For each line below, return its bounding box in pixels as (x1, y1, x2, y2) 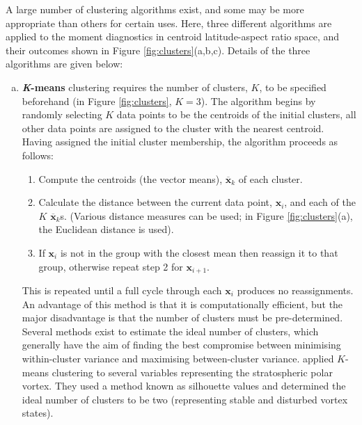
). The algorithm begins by (200, 93, 316, 108)
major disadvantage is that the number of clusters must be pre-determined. (22, 310, 343, 325)
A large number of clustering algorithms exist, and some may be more (6, 2, 304, 16)
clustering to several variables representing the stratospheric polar (52, 364, 333, 379)
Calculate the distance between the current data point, (38, 195, 272, 209)
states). (22, 406, 54, 420)
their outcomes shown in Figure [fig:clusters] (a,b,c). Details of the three (6, 42, 310, 57)
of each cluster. (238, 171, 303, 186)
